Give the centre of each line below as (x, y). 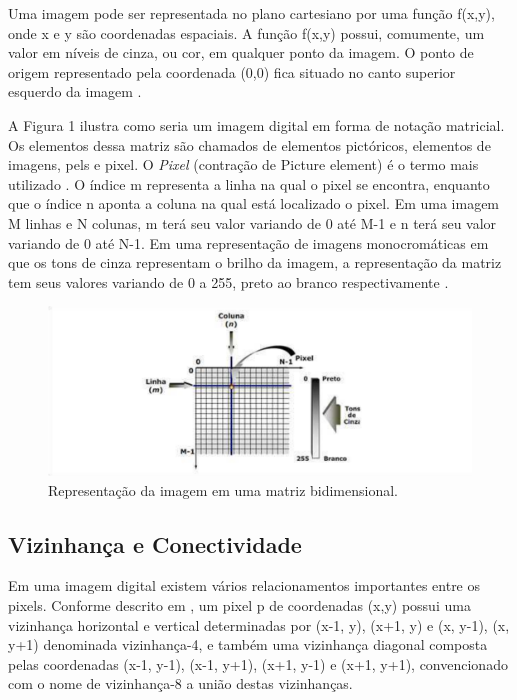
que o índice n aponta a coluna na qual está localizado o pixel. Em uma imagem (254, 203)
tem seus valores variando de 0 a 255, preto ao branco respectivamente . (228, 281)
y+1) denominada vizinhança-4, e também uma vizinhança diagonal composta (248, 644)
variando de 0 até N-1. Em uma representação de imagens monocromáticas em (248, 242)
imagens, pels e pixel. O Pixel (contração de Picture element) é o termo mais (243, 164)
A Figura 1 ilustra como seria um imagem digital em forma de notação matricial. (256, 124)
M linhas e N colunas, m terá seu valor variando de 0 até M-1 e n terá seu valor (252, 222)
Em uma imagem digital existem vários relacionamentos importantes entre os (244, 585)
